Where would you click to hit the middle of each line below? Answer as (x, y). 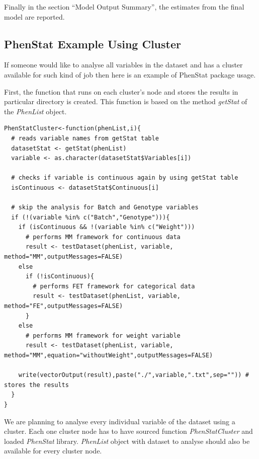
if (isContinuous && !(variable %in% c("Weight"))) (107, 227)
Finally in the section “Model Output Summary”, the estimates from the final (124, 7)
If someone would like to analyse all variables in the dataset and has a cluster (123, 65)
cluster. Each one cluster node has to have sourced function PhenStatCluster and (128, 431)
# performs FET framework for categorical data (114, 286)
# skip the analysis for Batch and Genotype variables (105, 208)
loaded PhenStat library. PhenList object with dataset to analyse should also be (127, 441)
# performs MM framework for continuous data (103, 237)
